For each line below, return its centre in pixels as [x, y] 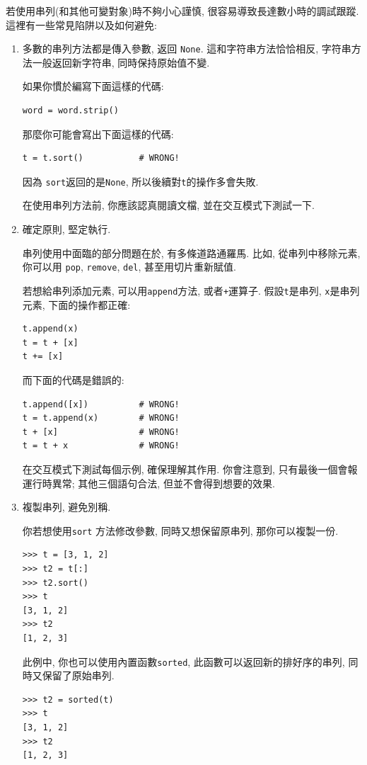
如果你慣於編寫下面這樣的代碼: [93, 86]
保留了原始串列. [78, 675]
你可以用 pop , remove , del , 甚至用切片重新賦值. [129, 267]
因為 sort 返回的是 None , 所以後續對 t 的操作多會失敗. [140, 181]
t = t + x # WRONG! [101, 446]
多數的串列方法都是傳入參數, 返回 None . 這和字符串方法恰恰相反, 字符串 [187, 49]
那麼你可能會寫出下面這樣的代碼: [98, 134]
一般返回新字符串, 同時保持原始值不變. [121, 62]
